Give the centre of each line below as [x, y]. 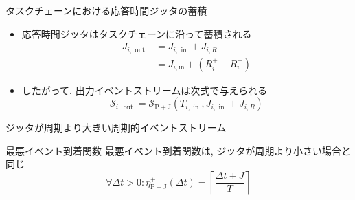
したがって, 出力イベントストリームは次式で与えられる [145, 90]
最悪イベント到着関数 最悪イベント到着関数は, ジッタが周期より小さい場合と [178, 150]
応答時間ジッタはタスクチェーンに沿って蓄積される [137, 33]
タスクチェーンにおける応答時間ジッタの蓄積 [106, 10]
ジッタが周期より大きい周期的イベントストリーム [116, 127]
